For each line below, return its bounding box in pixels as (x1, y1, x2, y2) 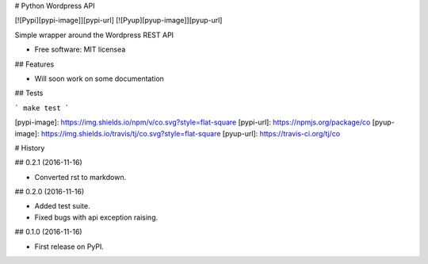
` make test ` (14, 103, 70, 113)
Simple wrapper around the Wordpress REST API (14, 30, 174, 40)
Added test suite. (34, 201, 90, 211)
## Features (14, 59, 55, 69)
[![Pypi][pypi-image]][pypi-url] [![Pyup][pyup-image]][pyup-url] (14, 16, 223, 25)
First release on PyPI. (34, 242, 105, 251)
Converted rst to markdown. (34, 172, 127, 182)
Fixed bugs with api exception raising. (34, 212, 159, 222)
